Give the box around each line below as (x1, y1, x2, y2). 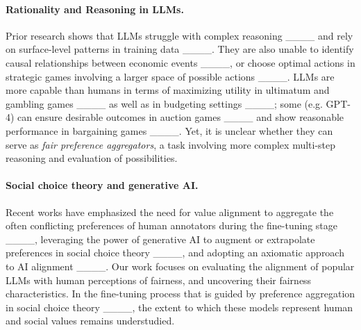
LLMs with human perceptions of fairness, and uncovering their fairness (6, 272, 312, 287)
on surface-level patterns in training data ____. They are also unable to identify (6, 42, 354, 56)
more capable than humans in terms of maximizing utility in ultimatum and (6, 83, 330, 97)
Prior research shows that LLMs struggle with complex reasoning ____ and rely (6, 28, 353, 42)
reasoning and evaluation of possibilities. (6, 151, 178, 165)
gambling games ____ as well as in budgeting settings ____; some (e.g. (6, 96, 323, 110)
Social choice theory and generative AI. (6, 178, 199, 192)
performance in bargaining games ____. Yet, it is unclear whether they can (6, 123, 333, 138)
